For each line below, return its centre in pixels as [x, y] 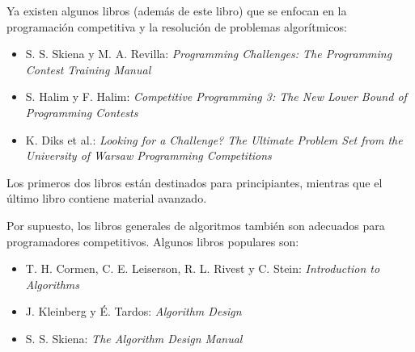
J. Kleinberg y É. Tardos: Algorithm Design [133, 311]
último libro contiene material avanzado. [107, 198]
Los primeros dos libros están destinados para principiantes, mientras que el [195, 182]
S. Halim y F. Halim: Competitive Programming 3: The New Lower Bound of [216, 96]
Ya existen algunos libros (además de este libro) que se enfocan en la [177, 10]
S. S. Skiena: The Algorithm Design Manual [134, 338]
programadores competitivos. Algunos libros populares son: [153, 241]
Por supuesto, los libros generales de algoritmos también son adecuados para [196, 225]
